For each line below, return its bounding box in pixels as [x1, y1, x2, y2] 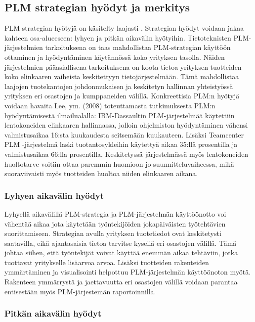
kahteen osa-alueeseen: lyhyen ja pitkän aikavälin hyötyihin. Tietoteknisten [4, 32, 231, 43]
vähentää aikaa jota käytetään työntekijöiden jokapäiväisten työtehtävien [4, 218, 226, 229]
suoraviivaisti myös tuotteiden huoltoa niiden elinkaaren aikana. [4, 168, 198, 179]
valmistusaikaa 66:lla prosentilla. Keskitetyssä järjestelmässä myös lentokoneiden [4, 148, 249, 159]
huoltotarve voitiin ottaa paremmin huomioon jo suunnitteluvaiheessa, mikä [4, 158, 234, 169]
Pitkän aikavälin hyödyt [4, 307, 102, 320]
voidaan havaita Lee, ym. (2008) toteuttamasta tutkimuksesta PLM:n [4, 100, 215, 110]
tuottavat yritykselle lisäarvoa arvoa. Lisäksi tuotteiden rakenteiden [4, 257, 209, 267]
